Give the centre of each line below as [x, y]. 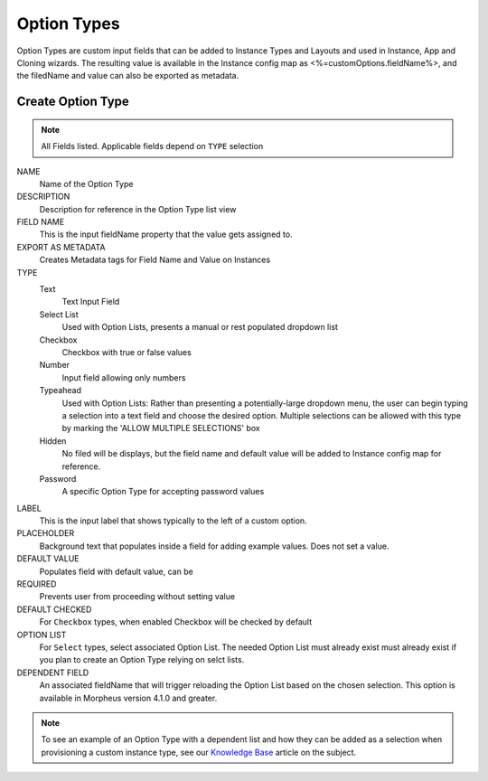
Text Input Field [91, 302]
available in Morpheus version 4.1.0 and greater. [128, 698]
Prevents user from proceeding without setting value [137, 597]
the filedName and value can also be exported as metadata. [128, 76]
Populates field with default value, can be [116, 571]
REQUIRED [37, 584]
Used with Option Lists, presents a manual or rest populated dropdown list [200, 327]
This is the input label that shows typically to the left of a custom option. [173, 521]
